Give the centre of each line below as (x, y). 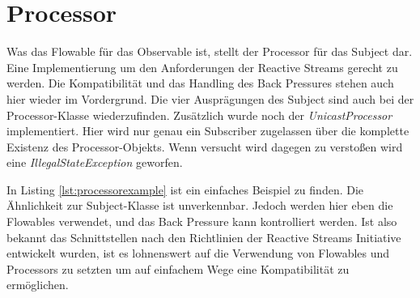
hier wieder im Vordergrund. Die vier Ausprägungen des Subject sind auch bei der (210, 98)
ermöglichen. (38, 285)
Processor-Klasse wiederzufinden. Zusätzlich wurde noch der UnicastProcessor (199, 115)
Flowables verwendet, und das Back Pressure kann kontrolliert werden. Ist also (202, 221)
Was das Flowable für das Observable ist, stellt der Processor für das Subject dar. (210, 51)
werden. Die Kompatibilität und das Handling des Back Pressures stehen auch (200, 83)
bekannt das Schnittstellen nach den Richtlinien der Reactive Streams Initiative (204, 237)
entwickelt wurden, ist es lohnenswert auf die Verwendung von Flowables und (198, 253)
